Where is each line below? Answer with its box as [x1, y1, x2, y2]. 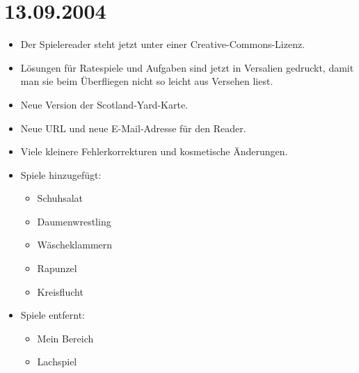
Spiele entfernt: [20, 308, 86, 322]
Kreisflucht [37, 284, 83, 299]
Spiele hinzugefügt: [20, 167, 102, 182]
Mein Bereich [37, 331, 94, 345]
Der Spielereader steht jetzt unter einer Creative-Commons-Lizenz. [20, 37, 305, 51]
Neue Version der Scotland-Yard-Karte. [20, 97, 188, 111]
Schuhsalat [37, 191, 83, 205]
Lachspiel [37, 354, 77, 369]
